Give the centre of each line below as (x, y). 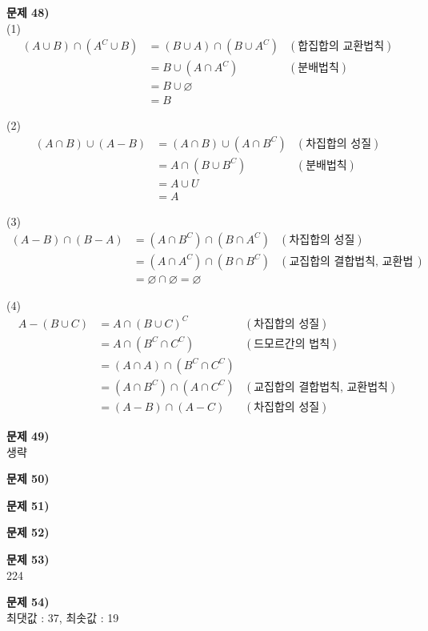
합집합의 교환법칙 (341, 47)
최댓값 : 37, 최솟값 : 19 (63, 617)
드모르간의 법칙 (292, 344)
